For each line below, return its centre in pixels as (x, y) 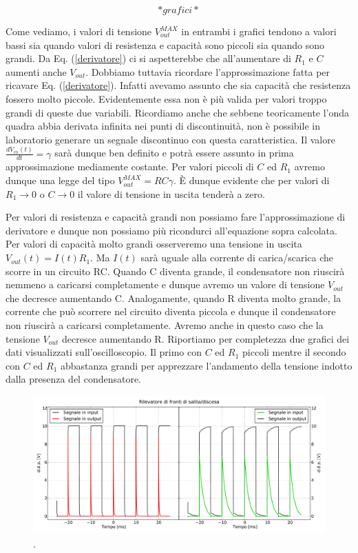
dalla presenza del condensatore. (74, 379)
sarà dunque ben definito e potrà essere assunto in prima (174, 153)
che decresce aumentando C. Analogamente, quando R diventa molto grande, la (173, 298)
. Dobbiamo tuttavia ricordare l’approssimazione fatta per (208, 71)
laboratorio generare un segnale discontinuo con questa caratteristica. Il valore (170, 139)
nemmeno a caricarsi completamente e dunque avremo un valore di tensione (165, 284)
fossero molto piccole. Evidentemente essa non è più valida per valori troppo (166, 98)
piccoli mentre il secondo (294, 352)
